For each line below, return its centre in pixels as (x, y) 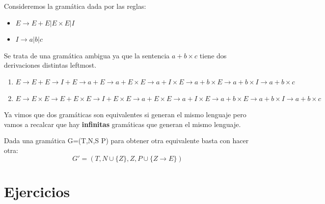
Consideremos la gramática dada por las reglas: (75, 6)
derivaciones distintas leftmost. (50, 65)
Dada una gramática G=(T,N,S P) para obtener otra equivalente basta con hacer (126, 140)
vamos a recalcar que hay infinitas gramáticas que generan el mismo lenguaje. (122, 124)
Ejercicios (37, 191)
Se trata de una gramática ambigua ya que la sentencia (87, 55)
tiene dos (213, 55)
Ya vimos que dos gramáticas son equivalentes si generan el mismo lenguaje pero (125, 115)
